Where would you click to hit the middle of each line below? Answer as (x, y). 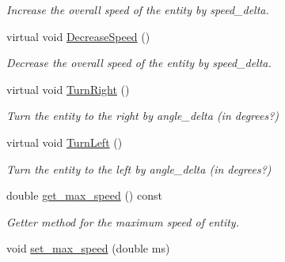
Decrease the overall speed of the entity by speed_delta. (139, 63)
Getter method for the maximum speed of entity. (123, 221)
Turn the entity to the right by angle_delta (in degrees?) (143, 116)
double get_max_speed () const (84, 195)
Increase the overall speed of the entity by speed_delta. (138, 9)
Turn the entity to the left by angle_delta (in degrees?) (139, 168)
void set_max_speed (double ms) (88, 248)
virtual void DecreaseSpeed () (78, 36)
